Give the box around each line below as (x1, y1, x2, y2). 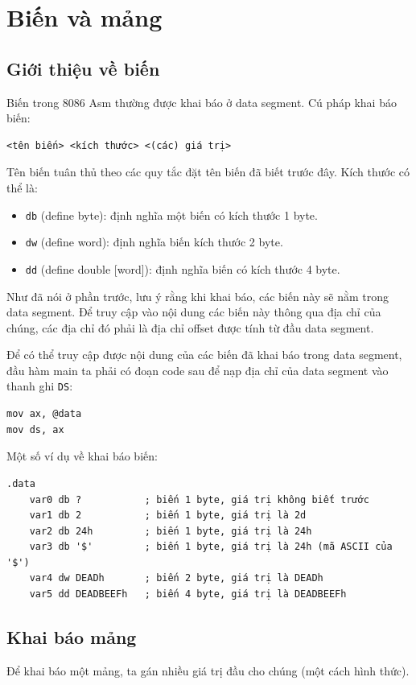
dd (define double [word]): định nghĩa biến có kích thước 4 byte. (25, 260, 340, 277)
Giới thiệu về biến (6, 56, 160, 80)
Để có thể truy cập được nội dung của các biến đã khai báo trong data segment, (6, 346, 402, 363)
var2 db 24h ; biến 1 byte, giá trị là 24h (29, 525, 312, 537)
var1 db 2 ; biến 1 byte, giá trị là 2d (29, 510, 307, 522)
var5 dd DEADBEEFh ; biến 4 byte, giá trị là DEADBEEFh (29, 588, 347, 600)
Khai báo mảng (6, 625, 137, 650)
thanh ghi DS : (6, 378, 73, 394)
